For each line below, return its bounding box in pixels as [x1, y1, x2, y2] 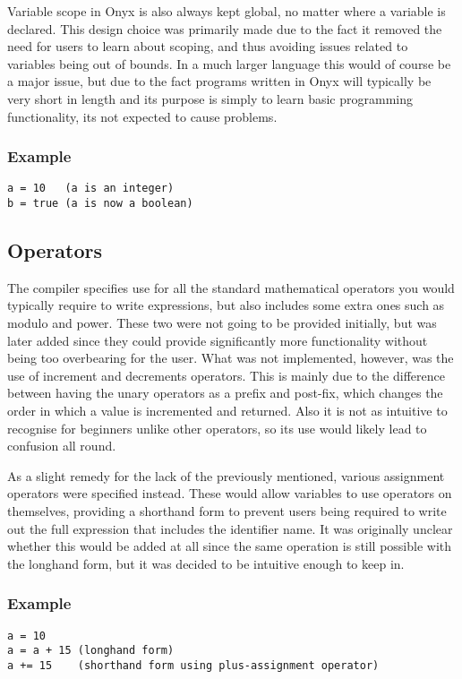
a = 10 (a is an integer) [7, 182, 175, 195]
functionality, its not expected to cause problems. [7, 107, 278, 125]
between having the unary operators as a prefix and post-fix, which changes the [7, 383, 443, 402]
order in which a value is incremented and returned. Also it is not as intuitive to [7, 401, 448, 420]
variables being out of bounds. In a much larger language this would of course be [7, 54, 451, 73]
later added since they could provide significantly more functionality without [7, 331, 428, 349]
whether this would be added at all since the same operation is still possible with [7, 537, 452, 555]
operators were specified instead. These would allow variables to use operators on [7, 484, 452, 503]
